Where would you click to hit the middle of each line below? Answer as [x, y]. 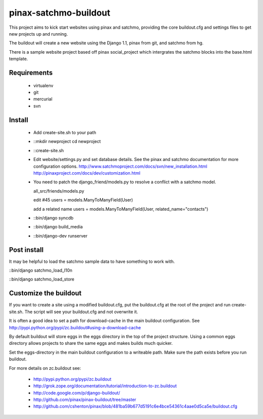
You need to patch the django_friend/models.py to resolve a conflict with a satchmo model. [125, 182]
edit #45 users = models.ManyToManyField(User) [83, 200]
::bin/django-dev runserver [60, 236]
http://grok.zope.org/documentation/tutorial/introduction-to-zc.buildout [105, 386]
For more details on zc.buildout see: [45, 368]
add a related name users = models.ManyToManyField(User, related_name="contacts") [121, 209]
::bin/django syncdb [54, 218]
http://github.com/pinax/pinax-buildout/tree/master [85, 399]
